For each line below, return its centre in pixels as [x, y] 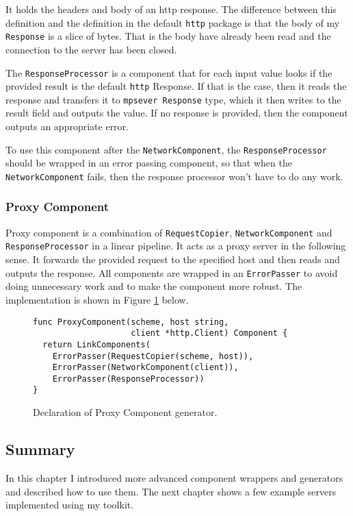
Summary [40, 449]
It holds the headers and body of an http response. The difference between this [171, 9]
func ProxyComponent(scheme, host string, [131, 322]
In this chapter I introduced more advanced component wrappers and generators [174, 477]
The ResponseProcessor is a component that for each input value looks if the [169, 72]
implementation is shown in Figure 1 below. [97, 299]
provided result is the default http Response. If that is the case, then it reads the [176, 86]
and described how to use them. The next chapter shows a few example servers [171, 491]
